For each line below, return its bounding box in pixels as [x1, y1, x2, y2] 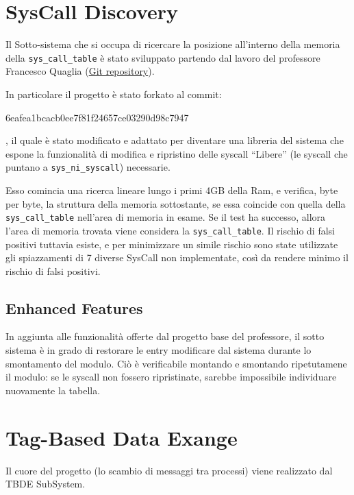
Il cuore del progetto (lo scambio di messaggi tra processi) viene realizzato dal [5, 463, 333, 477]
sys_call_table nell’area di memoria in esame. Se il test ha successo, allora [5, 210, 326, 224]
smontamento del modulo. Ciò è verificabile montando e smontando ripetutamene [5, 356, 347, 370]
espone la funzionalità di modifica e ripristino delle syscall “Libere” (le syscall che [5, 146, 348, 160]
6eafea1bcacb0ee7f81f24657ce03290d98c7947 [5, 110, 189, 124]
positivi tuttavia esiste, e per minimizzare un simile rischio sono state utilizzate [5, 237, 338, 251]
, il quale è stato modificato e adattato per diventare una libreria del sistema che [5, 133, 344, 147]
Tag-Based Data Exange [5, 423, 238, 451]
